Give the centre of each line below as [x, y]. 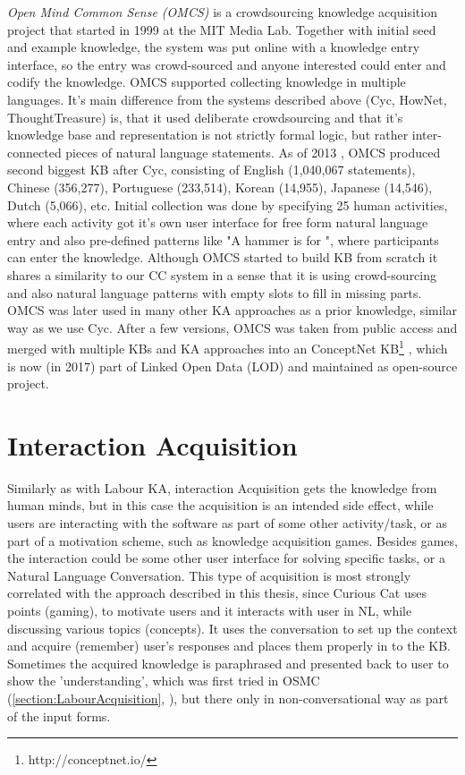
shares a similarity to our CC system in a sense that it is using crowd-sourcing [222, 274]
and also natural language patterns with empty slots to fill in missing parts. [215, 292]
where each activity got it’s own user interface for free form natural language [218, 222]
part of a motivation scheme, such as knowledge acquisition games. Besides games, [232, 540]
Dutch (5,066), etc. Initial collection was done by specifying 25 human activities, [228, 204]
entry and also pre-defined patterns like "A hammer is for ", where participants [223, 239]
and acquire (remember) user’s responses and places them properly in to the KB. [229, 646]
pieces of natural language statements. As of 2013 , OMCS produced [253, 152]
